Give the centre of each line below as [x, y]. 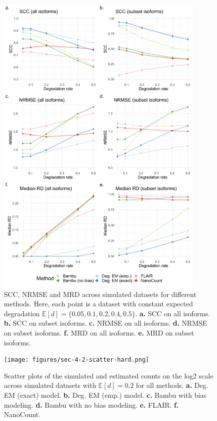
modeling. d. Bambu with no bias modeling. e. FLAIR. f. [91, 404]
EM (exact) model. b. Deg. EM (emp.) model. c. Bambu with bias [105, 395]
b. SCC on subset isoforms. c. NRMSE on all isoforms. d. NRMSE [106, 323]
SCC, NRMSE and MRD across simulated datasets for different [100, 294]
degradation [22, 313]
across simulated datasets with [50, 385]
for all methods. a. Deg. [172, 385]
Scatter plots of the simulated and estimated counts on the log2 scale [109, 375]
